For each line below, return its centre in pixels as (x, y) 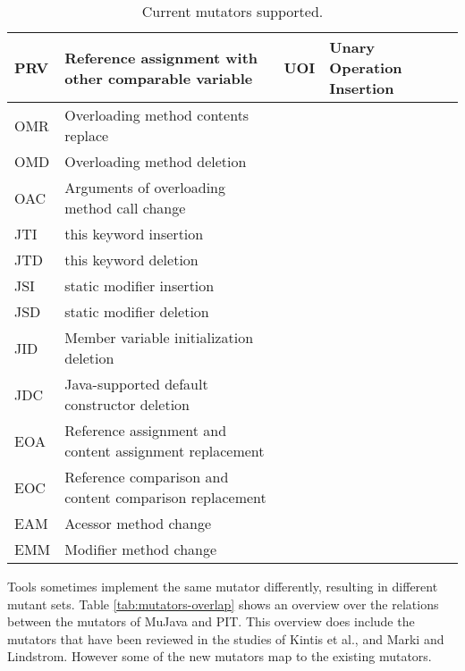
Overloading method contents (157, 115)
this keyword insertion (134, 234)
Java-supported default (136, 384)
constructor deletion (127, 404)
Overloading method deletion (156, 161)
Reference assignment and (146, 430)
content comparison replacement (165, 497)
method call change (125, 208)
